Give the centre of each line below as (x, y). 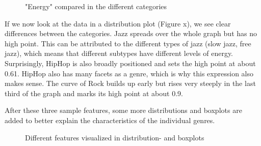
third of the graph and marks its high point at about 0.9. (94, 93)
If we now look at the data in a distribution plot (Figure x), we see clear (118, 23)
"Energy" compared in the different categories (96, 6)
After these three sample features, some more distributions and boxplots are (123, 110)
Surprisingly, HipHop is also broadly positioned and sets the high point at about (130, 63)
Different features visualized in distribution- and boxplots (115, 137)
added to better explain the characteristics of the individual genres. (110, 120)
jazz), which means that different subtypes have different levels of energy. (119, 53)
